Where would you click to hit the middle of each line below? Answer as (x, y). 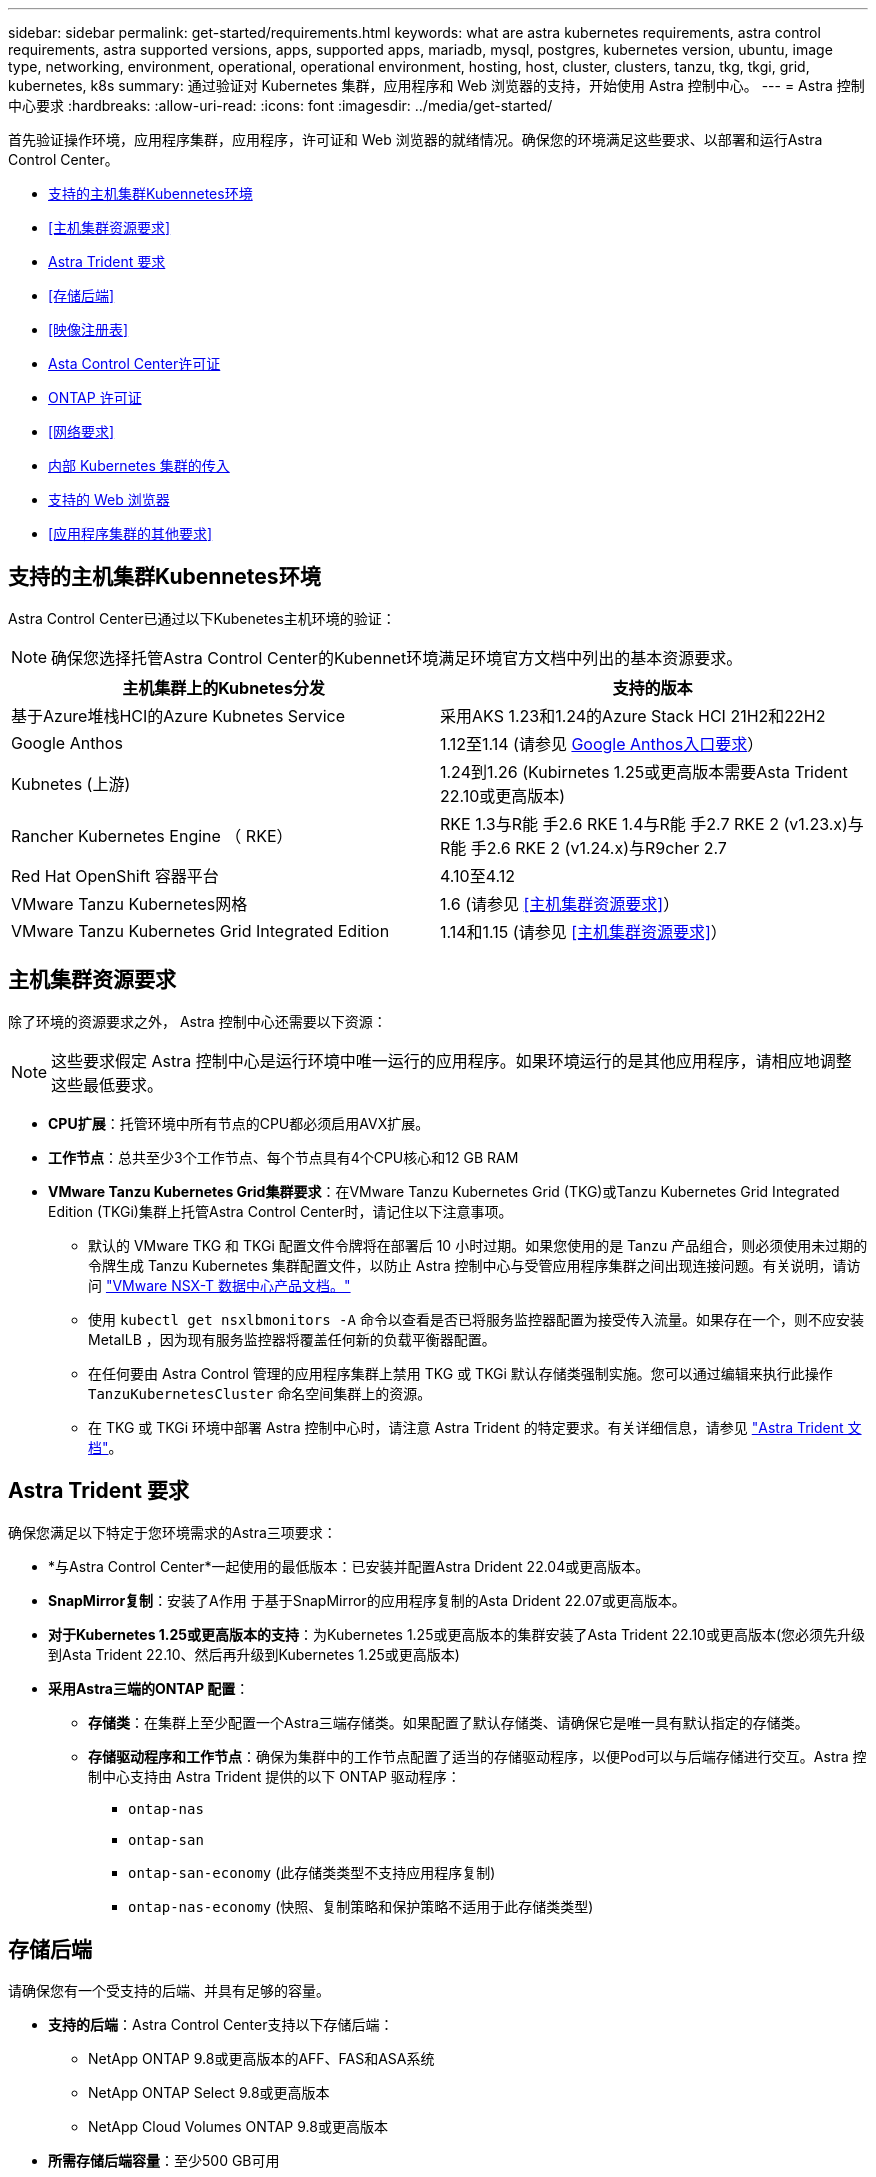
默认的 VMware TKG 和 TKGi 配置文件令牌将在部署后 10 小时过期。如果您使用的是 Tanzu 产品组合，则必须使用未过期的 (478, 1245)
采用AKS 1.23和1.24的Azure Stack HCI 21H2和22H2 (633, 715)
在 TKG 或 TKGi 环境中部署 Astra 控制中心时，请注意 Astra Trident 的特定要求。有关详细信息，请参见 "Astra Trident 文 (475, 1427)
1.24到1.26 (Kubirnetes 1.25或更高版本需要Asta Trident (644, 771)
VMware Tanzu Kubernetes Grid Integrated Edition (200, 930)
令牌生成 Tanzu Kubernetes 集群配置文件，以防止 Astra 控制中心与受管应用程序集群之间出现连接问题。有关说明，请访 (474, 1265)
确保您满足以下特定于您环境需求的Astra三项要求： (172, 1532)
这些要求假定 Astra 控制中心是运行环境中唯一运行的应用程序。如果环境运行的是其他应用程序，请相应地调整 (451, 1060)
